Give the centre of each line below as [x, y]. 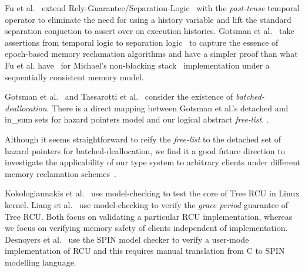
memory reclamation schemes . [61, 173]
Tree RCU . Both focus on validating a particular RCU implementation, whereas [149, 216]
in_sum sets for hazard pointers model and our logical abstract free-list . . [137, 119]
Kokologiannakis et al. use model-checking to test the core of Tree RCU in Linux [152, 193]
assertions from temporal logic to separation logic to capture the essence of [142, 42]
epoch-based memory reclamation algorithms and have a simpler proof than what [151, 54]
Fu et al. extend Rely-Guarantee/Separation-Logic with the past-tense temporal [152, 8]
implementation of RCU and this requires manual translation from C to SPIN [145, 251]
